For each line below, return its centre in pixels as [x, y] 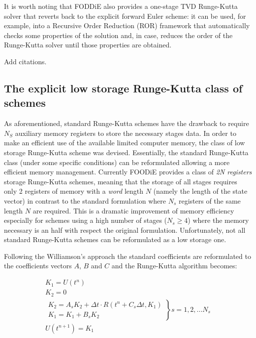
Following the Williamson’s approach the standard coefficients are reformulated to [128, 256]
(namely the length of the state [200, 191]
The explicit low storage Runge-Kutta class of [123, 88]
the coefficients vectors [38, 266]
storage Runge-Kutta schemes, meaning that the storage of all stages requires [121, 181]
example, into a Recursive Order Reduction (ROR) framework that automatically [127, 25]
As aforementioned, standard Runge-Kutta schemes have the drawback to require [127, 123]
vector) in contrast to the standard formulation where [85, 200]
